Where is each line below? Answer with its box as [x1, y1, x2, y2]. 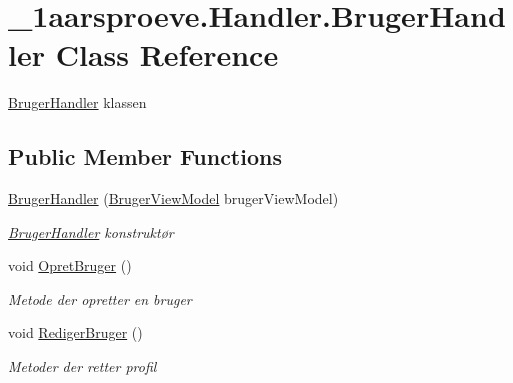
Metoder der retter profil [8, 356, 157, 377]
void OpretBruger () [8, 255, 132, 276]
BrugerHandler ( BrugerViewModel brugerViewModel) [8, 188, 339, 209]
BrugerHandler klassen [8, 92, 147, 113]
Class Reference [55, 34, 279, 75]
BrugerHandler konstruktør [8, 221, 174, 242]
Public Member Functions [8, 141, 282, 172]
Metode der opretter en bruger [8, 288, 192, 309]
